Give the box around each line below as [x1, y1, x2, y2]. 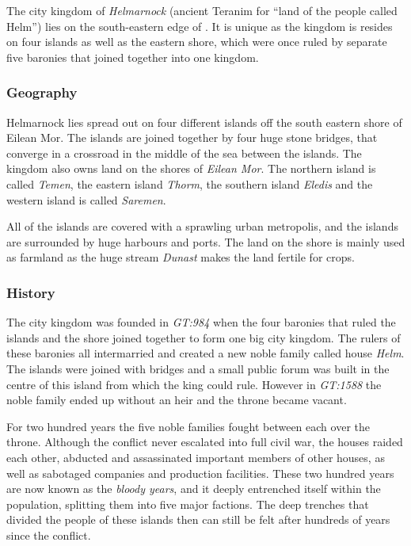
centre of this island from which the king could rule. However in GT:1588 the [6, 376, 382, 392]
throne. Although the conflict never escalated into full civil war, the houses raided [6, 433, 403, 450]
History [6, 282, 55, 302]
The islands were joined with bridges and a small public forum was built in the [6, 360, 390, 376]
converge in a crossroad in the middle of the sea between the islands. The [6, 144, 362, 161]
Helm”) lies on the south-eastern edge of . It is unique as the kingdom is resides [6, 17, 393, 34]
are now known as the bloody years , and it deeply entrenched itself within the [6, 480, 381, 497]
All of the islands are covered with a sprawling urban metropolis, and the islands [6, 218, 398, 235]
